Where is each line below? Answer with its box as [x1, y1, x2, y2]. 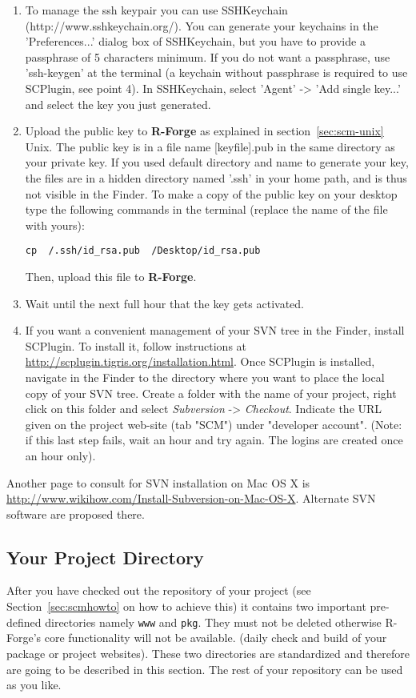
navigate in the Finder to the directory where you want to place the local [25, 368, 385, 385]
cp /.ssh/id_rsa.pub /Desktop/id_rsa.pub [25, 245, 261, 257]
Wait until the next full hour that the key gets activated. [25, 295, 304, 311]
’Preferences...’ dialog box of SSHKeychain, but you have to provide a [25, 33, 366, 50]
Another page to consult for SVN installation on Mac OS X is [6, 474, 310, 491]
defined [6, 613, 42, 630]
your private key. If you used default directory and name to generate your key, [25, 154, 409, 170]
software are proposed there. [6, 505, 145, 522]
